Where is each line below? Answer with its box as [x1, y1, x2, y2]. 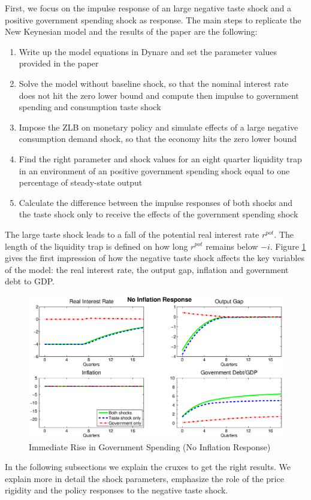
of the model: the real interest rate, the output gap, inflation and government [5, 263, 289, 275]
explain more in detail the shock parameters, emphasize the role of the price [5, 472, 284, 484]
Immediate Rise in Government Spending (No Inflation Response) [29, 440, 271, 453]
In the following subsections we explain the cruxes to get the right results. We [5, 460, 291, 473]
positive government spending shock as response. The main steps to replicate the [5, 13, 301, 26]
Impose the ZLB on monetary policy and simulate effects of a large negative [19, 120, 298, 133]
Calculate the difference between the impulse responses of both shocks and [19, 196, 293, 208]
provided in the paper [19, 57, 99, 69]
